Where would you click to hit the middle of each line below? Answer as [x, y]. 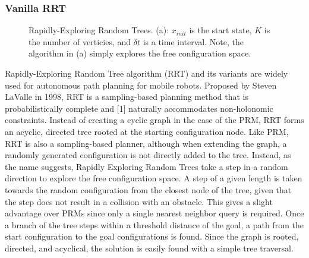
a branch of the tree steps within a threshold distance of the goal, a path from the [154, 224]
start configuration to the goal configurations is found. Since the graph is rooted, [152, 236]
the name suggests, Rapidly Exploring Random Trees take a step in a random [146, 166]
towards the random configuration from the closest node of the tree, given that [148, 189]
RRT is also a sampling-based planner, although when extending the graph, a [146, 143]
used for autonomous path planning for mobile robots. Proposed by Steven [141, 85]
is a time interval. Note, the [193, 41]
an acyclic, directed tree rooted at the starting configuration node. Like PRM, [147, 131]
